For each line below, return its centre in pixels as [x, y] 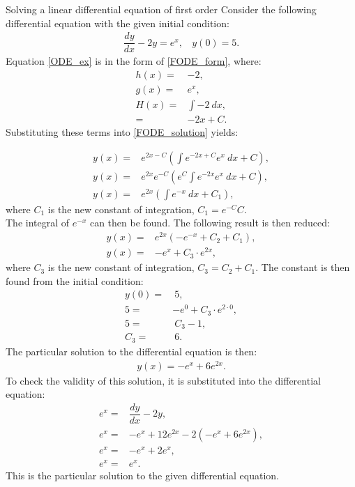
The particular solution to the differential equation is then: [131, 351]
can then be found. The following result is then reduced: [210, 223]
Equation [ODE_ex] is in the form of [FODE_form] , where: [134, 61]
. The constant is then [303, 267]
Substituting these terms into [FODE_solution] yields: [122, 132]
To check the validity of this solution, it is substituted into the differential [163, 380]
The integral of [38, 223]
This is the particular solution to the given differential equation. [142, 476]
